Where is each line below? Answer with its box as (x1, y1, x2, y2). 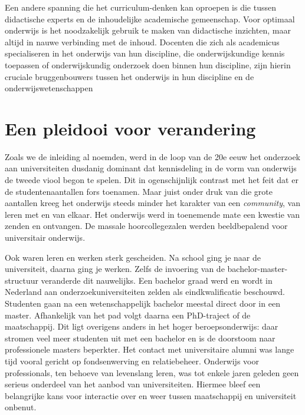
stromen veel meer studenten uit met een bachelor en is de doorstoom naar (5, 331, 276, 344)
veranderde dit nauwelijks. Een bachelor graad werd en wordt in (41, 274, 273, 286)
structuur (5, 274, 38, 286)
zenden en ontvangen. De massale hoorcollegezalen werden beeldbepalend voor (5, 220, 288, 232)
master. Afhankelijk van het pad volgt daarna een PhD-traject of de (5, 308, 251, 321)
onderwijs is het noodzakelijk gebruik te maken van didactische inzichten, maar (5, 24, 291, 36)
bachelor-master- (227, 263, 288, 275)
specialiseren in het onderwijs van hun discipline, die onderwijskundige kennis (5, 47, 285, 59)
